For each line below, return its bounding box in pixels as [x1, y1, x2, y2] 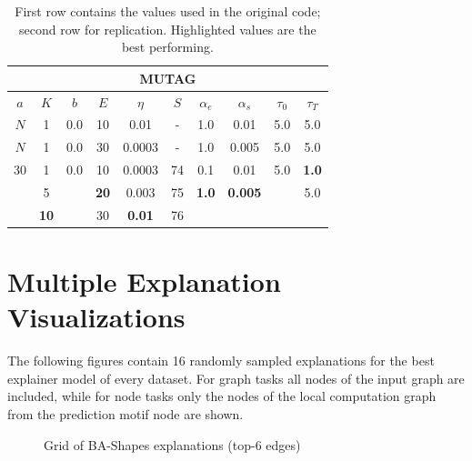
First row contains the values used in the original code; [15, 2, 321, 20]
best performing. [121, 37, 214, 56]
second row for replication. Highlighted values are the [19, 19, 316, 38]
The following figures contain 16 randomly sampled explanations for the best [7, 351, 435, 370]
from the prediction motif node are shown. [7, 405, 244, 424]
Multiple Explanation [7, 263, 281, 300]
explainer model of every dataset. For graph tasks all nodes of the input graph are [7, 368, 465, 387]
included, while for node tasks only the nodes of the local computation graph [7, 386, 437, 406]
